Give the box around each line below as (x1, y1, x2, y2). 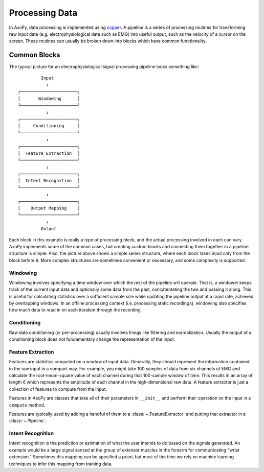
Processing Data (9, 7, 78, 18)
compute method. (9, 402, 45, 408)
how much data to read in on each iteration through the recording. (9, 307, 142, 313)
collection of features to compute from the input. (9, 386, 107, 392)
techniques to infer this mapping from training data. (9, 461, 112, 467)
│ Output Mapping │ (18, 206, 80, 211)
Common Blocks (9, 51, 61, 59)
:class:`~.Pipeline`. (9, 418, 46, 424)
